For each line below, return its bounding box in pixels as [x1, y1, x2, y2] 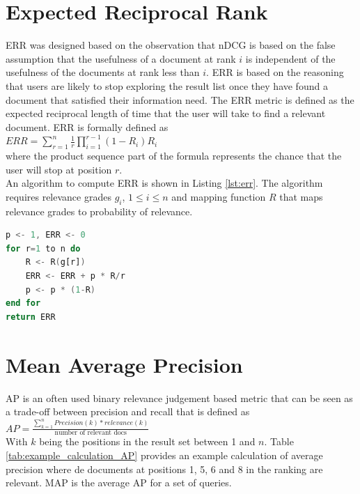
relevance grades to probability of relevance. [6, 203, 193, 218]
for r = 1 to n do [6, 243, 81, 254]
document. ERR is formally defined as [6, 119, 169, 134]
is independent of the [245, 51, 336, 65]
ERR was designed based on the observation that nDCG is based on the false [6, 38, 336, 52]
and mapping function [171, 189, 266, 203]
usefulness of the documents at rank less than [6, 65, 200, 79]
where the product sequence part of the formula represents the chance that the [6, 148, 342, 163]
